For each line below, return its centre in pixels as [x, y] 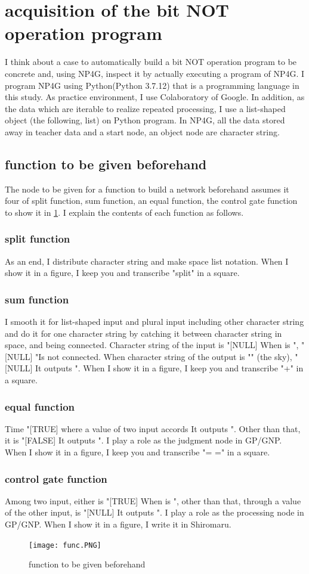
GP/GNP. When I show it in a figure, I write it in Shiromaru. [118, 524]
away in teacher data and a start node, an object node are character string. [142, 131]
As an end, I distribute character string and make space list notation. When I [147, 261]
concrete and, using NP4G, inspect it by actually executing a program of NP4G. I [155, 73]
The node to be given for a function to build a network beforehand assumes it [147, 189]
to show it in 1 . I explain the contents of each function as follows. [124, 212]
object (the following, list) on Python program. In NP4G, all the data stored [145, 120]
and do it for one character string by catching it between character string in [143, 333]
